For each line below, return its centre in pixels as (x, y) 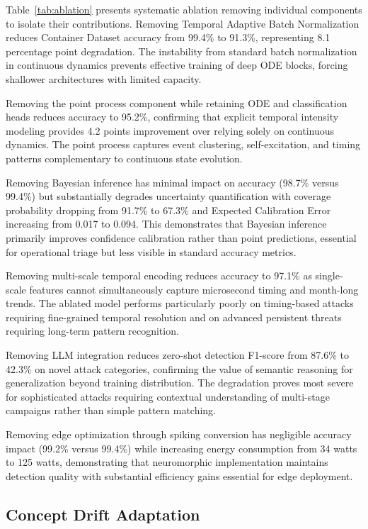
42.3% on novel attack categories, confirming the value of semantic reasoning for (179, 368)
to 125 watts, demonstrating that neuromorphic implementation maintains (167, 462)
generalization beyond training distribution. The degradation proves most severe (180, 383)
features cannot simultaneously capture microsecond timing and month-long (194, 289)
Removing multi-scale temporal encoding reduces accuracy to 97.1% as (159, 275)
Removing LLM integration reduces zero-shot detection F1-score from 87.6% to (177, 355)
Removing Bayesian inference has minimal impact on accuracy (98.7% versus (172, 182)
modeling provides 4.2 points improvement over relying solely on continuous (170, 130)
